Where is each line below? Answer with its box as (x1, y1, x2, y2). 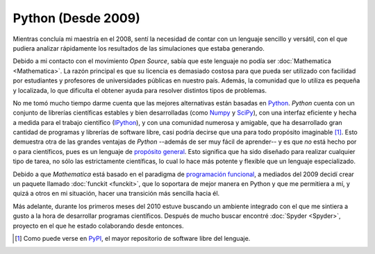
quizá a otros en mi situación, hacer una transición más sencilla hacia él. (12, 189, 220, 198)
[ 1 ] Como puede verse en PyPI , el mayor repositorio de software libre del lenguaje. (15, 234, 251, 242)
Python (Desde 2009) (12, 10, 140, 26)
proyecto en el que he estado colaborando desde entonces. (12, 221, 184, 230)
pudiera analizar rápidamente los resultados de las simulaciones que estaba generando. (12, 44, 265, 52)
